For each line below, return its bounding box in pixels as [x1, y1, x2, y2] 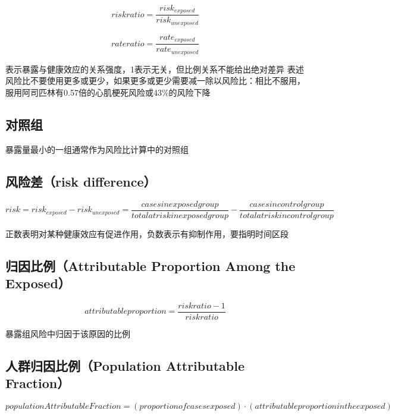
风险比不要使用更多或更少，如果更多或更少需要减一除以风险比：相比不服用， [5, 74, 305, 87]
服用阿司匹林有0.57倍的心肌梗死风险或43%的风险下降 [5, 86, 211, 99]
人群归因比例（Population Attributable [5, 356, 244, 374]
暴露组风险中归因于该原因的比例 [5, 327, 130, 339]
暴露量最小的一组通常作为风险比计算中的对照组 [5, 143, 189, 155]
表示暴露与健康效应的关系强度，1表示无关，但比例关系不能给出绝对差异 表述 [5, 62, 304, 75]
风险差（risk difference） [5, 172, 156, 190]
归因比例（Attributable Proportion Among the [5, 256, 296, 275]
